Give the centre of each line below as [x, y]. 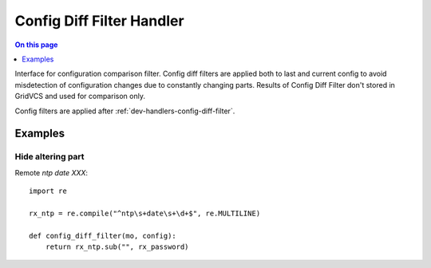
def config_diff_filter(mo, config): [103, 236]
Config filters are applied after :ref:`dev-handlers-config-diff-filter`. [125, 111]
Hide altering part [49, 157]
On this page [36, 45]
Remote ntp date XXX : [51, 172]
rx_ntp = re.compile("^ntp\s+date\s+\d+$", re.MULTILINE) [145, 213]
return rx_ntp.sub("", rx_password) [117, 247]
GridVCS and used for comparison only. [80, 97]
